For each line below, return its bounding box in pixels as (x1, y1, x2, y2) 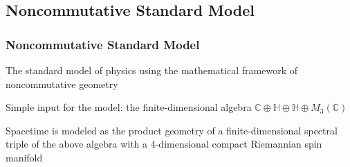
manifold (6, 150, 43, 164)
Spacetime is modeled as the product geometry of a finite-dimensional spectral (6, 123, 338, 137)
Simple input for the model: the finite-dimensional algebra (6, 100, 252, 114)
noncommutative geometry (6, 76, 118, 91)
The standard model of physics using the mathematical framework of (6, 63, 297, 77)
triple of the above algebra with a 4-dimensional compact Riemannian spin (6, 137, 322, 151)
